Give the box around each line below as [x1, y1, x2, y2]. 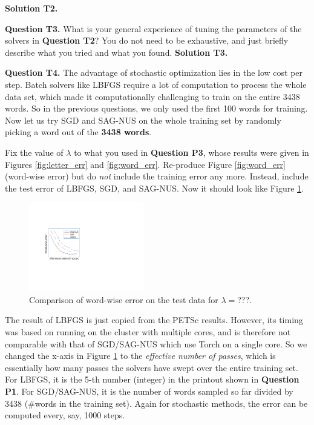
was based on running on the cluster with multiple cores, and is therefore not [5, 326, 291, 338]
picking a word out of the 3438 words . [5, 125, 152, 138]
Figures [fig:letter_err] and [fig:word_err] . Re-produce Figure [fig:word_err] [5, 158, 286, 170]
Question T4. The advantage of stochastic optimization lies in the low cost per [5, 66, 303, 79]
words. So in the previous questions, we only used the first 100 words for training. [5, 102, 308, 115]
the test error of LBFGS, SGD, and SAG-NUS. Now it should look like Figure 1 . [5, 181, 304, 194]
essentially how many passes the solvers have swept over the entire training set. [5, 361, 298, 373]
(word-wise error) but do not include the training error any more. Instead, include [5, 170, 309, 182]
